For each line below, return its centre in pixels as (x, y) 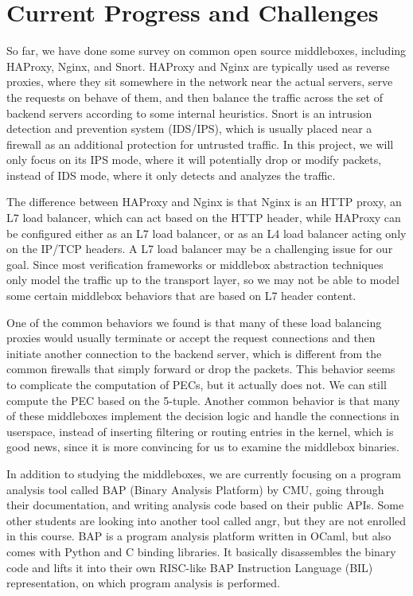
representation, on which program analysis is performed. (143, 583)
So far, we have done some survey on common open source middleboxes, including (206, 51)
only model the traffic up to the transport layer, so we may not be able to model (203, 280)
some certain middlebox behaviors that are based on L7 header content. (181, 296)
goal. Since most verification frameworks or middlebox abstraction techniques (195, 264)
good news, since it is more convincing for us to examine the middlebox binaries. (203, 447)
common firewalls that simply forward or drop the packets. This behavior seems (201, 369)
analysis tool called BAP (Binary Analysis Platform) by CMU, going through (195, 489)
